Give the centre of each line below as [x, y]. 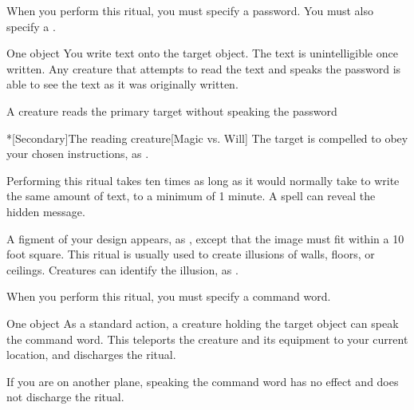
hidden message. [46, 211]
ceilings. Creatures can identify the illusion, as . [122, 269]
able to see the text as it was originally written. [122, 84]
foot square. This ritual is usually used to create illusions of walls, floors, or [191, 254]
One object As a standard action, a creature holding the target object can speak [203, 323]
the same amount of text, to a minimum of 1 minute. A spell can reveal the [191, 196]
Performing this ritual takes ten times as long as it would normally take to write [203, 180]
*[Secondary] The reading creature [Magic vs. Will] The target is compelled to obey [207, 138]
